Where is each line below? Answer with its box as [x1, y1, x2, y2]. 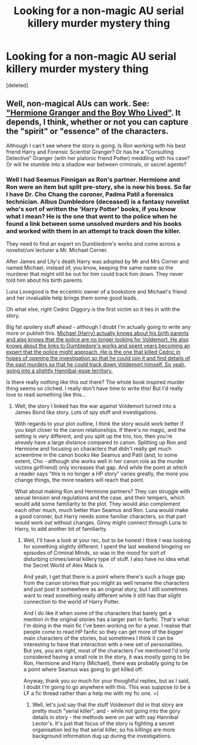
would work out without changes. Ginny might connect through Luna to [14, 519, 187, 526]
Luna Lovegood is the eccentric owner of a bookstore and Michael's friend [6, 288, 187, 295]
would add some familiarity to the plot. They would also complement [14, 500, 181, 507]
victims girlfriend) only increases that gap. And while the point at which [14, 464, 188, 471]
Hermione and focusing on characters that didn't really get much [14, 445, 172, 453]
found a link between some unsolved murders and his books [6, 219, 182, 228]
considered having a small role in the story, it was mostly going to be [23, 653, 190, 660]
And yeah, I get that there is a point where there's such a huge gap [23, 573, 185, 580]
